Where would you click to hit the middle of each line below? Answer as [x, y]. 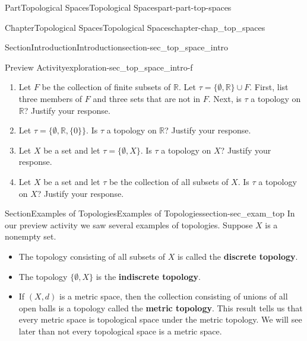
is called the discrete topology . [238, 256]
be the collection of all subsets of [169, 181]
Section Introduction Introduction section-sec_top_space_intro [117, 47]
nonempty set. [31, 236]
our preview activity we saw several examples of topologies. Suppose [129, 224]
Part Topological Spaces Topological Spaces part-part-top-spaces [118, 7]
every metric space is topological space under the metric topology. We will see [160, 319]
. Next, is [225, 98]
